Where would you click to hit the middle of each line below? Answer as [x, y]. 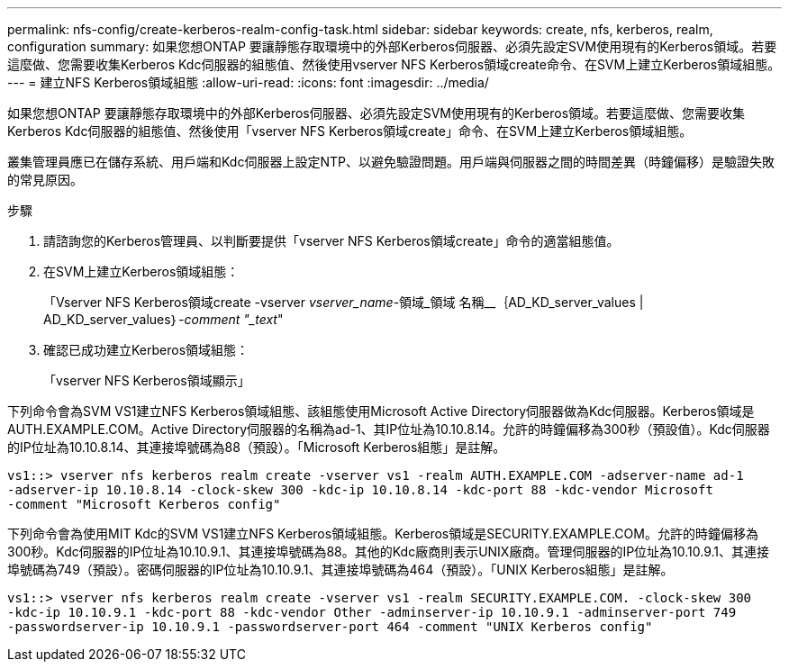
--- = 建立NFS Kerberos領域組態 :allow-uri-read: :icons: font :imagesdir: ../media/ [248, 82]
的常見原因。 [45, 180]
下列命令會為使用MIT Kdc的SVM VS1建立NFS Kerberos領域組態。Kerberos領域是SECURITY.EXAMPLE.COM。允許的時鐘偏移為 [383, 533]
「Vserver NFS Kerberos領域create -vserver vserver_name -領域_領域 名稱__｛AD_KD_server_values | [344, 302]
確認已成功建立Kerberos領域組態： [146, 350]
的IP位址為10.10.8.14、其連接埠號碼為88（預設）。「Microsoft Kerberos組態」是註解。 [257, 447]
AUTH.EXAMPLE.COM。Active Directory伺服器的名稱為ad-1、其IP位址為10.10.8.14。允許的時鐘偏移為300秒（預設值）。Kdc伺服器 [389, 429]
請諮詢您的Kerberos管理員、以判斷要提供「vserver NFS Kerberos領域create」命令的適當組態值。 [331, 241]
